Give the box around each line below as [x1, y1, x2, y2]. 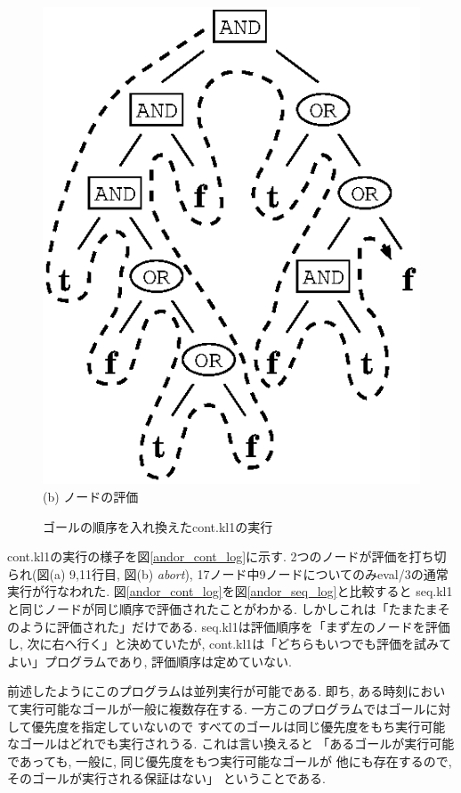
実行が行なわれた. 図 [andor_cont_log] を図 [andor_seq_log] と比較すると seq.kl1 [7, 582, 453, 601]
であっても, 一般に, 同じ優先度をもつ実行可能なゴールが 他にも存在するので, [7, 751, 452, 770]
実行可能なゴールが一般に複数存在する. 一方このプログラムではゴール [19, 699, 426, 717]
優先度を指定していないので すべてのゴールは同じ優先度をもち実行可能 [31, 716, 446, 735]
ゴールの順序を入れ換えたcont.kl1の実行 [43, 517, 273, 535]
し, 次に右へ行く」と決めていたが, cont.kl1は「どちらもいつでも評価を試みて [7, 634, 452, 653]
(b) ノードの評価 [43, 486, 139, 505]
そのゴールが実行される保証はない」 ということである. [7, 769, 326, 788]
